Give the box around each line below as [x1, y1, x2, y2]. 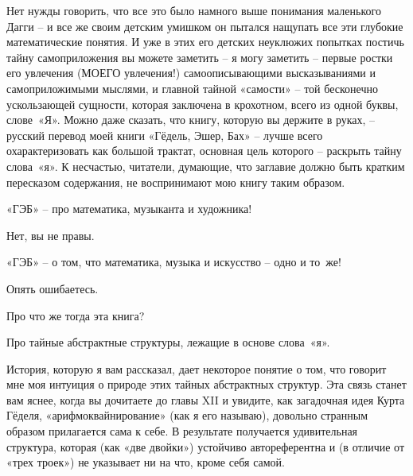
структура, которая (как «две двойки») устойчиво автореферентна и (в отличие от [6, 438, 405, 455]
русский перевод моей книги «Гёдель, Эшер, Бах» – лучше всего [6, 126, 323, 143]
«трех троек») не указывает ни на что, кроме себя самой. [6, 454, 286, 470]
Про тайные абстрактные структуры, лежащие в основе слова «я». [6, 334, 330, 350]
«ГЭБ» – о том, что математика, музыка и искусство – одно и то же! [6, 253, 341, 270]
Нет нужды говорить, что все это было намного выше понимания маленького [6, 2, 381, 18]
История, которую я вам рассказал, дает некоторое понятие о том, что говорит [6, 360, 387, 377]
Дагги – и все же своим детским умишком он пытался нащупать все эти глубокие [6, 17, 403, 34]
